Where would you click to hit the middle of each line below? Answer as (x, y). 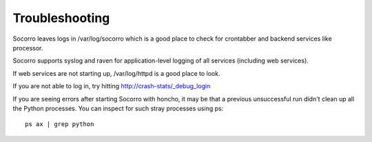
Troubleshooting (61, 18)
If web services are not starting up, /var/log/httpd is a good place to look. (116, 73)
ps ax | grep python (60, 124)
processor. (28, 48)
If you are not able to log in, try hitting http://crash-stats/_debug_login (112, 86)
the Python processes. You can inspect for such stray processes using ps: (118, 108)
